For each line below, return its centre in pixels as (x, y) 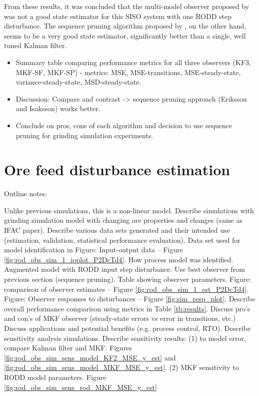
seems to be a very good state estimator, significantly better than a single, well (125, 35)
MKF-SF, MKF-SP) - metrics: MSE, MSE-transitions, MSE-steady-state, (128, 72)
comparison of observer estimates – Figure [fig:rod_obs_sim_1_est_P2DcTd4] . (126, 289)
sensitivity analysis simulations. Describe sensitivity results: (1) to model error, (125, 338)
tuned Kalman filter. (35, 45)
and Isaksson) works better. (58, 108)
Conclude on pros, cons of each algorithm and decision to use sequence (124, 125)
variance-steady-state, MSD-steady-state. (78, 82)
